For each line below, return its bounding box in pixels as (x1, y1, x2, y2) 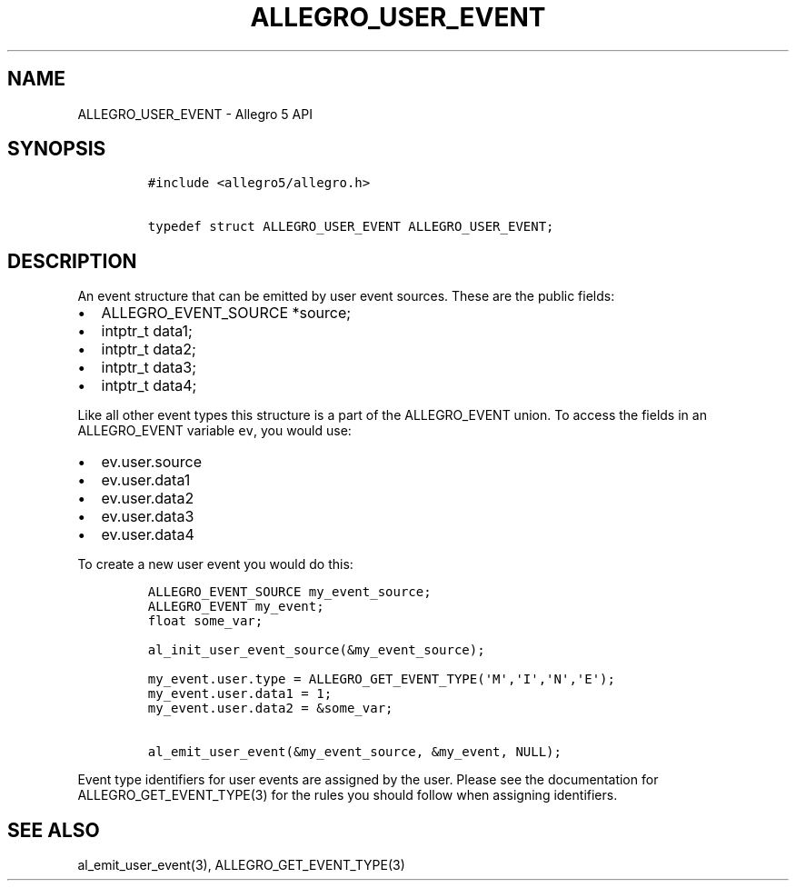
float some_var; (147, 614, 264, 629)
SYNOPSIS (7, 137, 106, 161)
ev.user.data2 (101, 489, 194, 508)
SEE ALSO (7, 818, 100, 842)
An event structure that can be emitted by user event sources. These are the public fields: (77, 288, 615, 304)
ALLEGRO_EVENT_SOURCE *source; (101, 304, 352, 323)
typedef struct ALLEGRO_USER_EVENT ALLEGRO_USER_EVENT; (147, 219, 554, 234)
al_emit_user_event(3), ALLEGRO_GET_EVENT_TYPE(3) (77, 857, 405, 873)
